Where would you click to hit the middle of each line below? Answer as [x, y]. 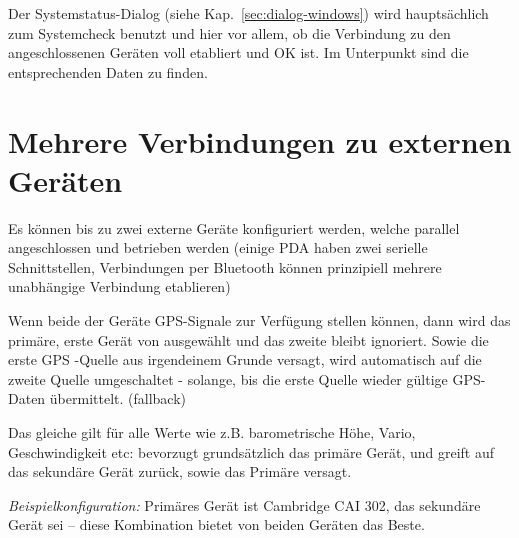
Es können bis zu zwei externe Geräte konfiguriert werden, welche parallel [234, 227]
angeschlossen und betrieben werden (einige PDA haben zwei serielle [218, 247]
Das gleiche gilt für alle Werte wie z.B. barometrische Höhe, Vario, [212, 432]
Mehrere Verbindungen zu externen [260, 140]
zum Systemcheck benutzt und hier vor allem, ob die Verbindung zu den [229, 32]
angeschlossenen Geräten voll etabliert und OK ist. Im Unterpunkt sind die [238, 52]
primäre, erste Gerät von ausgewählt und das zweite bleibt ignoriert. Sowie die [248, 339]
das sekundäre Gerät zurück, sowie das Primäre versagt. [180, 471]
